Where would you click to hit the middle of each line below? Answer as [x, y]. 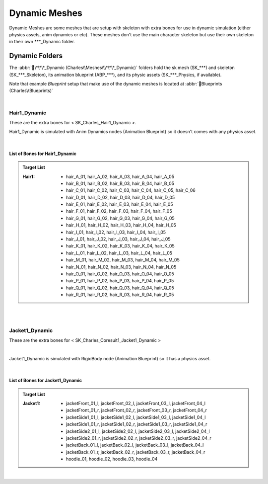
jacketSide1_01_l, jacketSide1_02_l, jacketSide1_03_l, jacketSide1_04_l [136, 417]
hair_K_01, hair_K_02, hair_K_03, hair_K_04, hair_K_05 [120, 246]
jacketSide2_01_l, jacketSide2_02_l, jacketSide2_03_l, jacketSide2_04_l [138, 431]
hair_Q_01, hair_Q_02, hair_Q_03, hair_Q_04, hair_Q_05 [120, 288]
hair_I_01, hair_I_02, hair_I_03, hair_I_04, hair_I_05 [116, 232]
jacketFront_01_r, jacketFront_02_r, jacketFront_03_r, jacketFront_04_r [137, 410]
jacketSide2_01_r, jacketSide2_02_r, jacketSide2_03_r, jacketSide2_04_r [139, 438]
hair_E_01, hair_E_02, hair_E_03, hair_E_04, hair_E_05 [120, 204]
